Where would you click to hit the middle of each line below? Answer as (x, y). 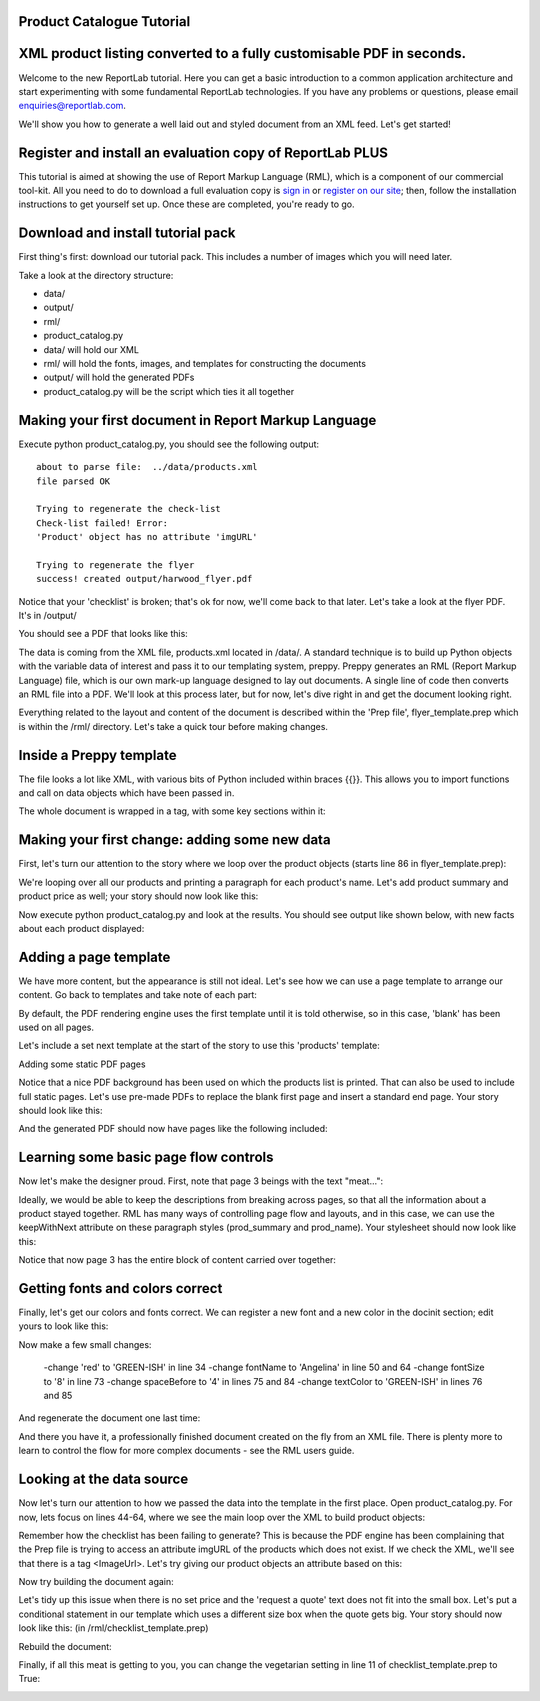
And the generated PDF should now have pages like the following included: (173, 1129)
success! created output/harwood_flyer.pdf (144, 579)
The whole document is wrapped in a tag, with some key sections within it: (172, 811)
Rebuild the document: (65, 1646)
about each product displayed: (81, 928)
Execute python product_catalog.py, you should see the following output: (169, 444)
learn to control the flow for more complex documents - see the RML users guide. (186, 1451)
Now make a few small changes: (85, 1344)
